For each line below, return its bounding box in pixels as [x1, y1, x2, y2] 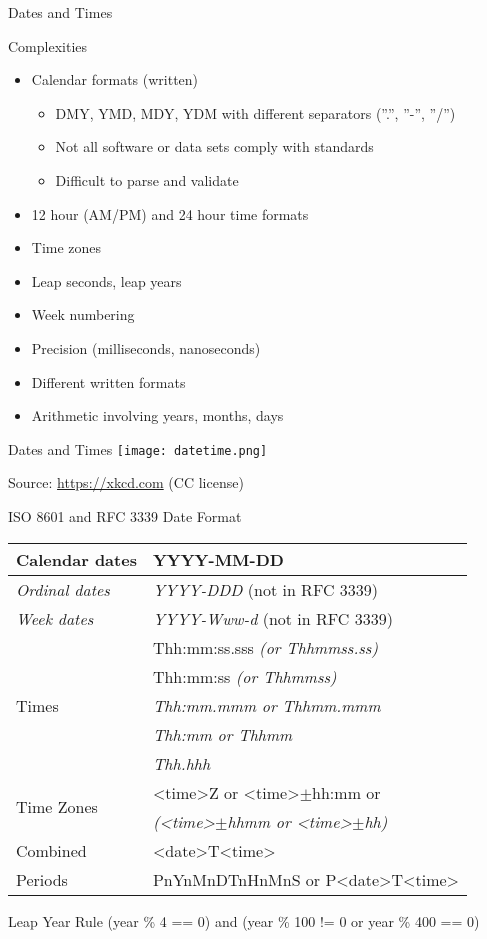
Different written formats [31, 371, 186, 392]
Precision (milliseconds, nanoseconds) [31, 337, 261, 358]
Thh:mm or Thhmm [152, 722, 293, 746]
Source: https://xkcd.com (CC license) [8, 472, 244, 493]
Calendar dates [16, 547, 137, 571]
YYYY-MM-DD [152, 547, 284, 571]
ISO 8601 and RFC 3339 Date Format [8, 505, 242, 526]
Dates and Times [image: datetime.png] [8, 438, 268, 459]
